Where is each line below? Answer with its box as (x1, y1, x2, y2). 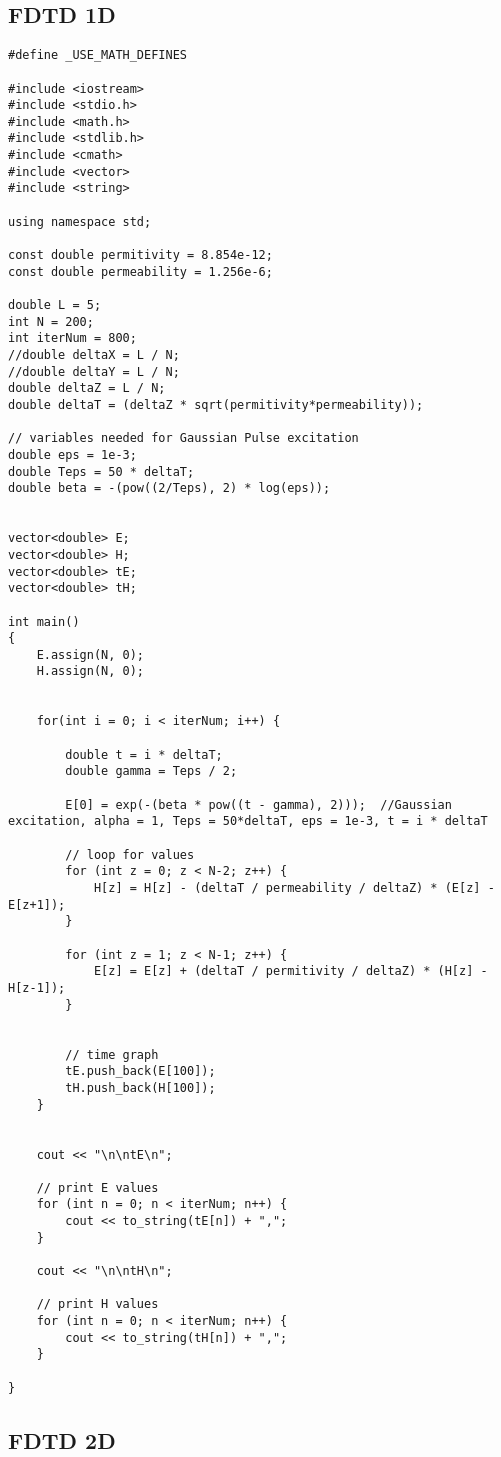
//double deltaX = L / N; (8, 348, 180, 363)
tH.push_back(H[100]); (65, 1080, 216, 1095)
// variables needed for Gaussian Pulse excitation (8, 431, 359, 446)
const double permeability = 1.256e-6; (8, 264, 273, 279)
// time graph (65, 1047, 159, 1062)
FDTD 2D (8, 1424, 116, 1455)
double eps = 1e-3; (8, 447, 137, 462)
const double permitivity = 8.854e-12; (8, 248, 273, 263)
